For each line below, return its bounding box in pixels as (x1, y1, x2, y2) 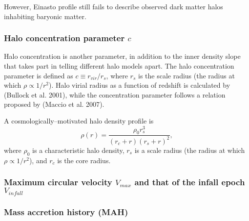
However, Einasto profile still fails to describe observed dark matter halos (4, 1, 223, 11)
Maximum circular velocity (4, 176, 112, 188)
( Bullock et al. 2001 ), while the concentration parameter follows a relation (4, 89, 226, 99)
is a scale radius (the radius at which (134, 145, 245, 155)
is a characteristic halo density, (32, 145, 124, 155)
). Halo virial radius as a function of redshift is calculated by (48, 80, 230, 90)
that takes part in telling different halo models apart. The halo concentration (4, 61, 234, 71)
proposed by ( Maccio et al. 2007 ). (4, 99, 104, 109)
